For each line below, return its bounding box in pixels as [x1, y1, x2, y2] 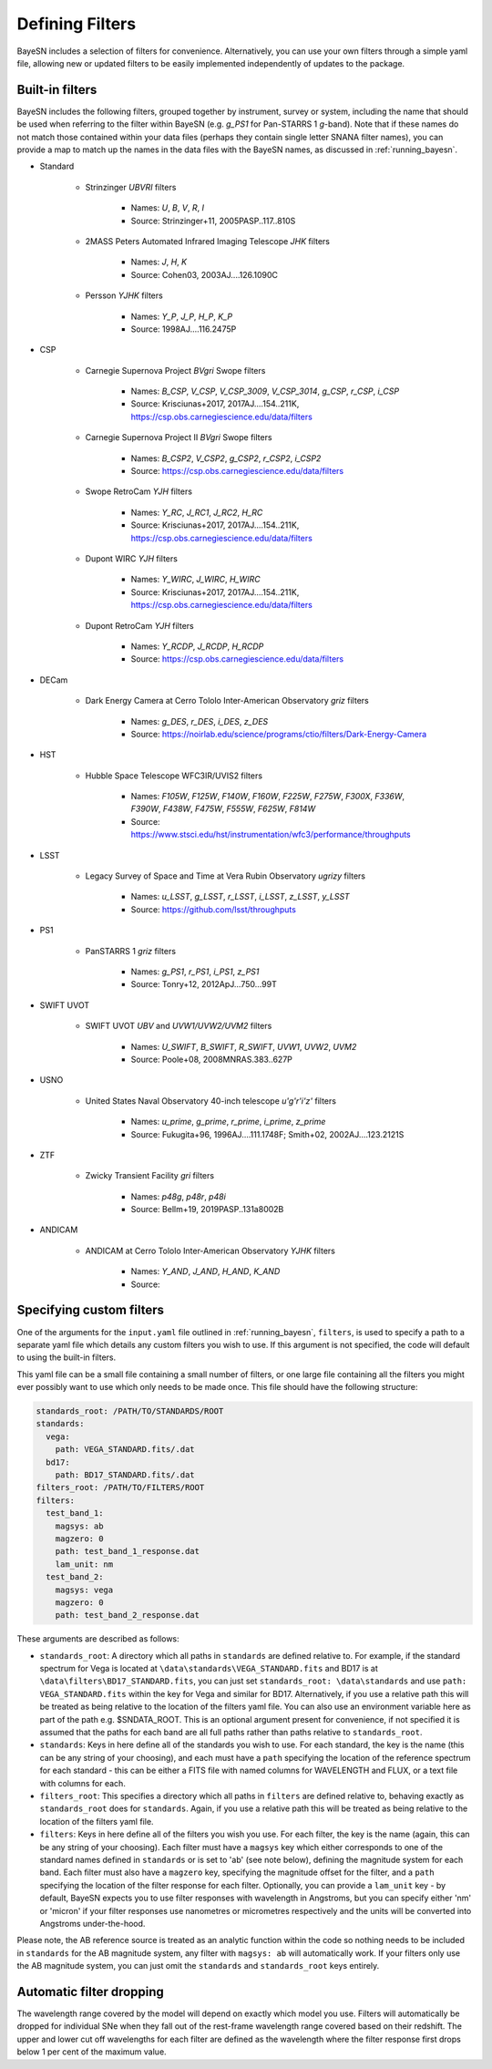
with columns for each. [39, 1777, 127, 1788]
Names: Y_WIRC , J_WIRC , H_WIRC [130, 574, 261, 585]
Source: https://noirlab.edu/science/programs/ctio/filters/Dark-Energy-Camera [130, 728, 427, 739]
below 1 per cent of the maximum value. [16, 2046, 168, 2057]
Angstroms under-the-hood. [39, 1918, 146, 1929]
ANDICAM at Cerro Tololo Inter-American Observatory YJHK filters [85, 1245, 336, 1256]
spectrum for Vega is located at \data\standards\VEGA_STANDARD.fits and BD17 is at [39, 1663, 378, 1674]
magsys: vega [55, 1584, 114, 1595]
